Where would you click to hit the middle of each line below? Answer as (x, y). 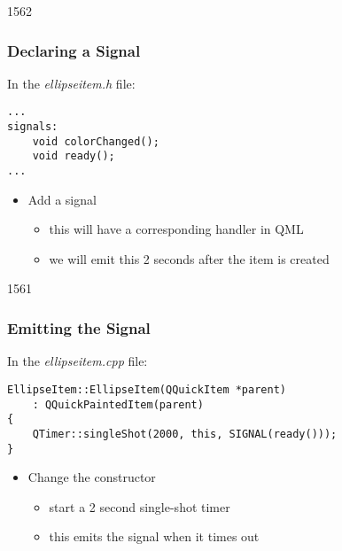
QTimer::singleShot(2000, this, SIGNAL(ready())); (185, 434)
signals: (33, 127)
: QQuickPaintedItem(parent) (118, 404)
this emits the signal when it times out (154, 536)
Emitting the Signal (79, 327)
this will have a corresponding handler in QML (176, 229)
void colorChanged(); (96, 141)
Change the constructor (92, 477)
